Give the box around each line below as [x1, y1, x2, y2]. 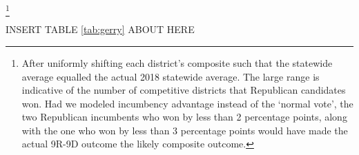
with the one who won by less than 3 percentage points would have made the [21, 123, 348, 137]
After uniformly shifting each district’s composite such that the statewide [21, 55, 333, 70]
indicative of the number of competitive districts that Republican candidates [21, 83, 346, 97]
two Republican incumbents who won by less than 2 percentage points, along [21, 110, 347, 124]
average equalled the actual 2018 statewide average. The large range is [21, 69, 320, 83]
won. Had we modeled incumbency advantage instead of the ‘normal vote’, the [21, 96, 353, 110]
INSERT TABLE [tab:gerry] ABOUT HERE [6, 22, 195, 37]
